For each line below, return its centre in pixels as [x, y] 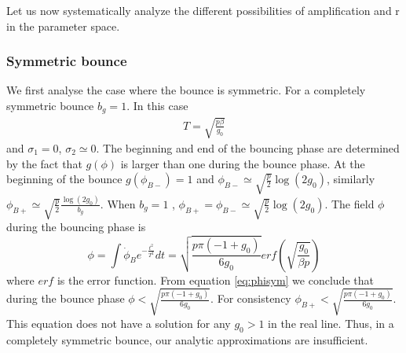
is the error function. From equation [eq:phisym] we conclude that [215, 279]
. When [118, 203]
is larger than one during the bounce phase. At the [243, 163]
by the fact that [44, 163]
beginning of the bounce [64, 179]
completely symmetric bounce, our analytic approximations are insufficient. [187, 339]
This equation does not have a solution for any [119, 323]
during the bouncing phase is [76, 227]
